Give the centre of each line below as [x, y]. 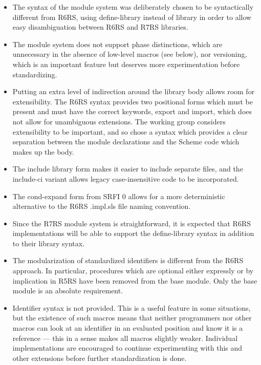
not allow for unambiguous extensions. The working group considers [119, 121]
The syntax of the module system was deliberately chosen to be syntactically [133, 7]
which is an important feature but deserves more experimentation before [126, 64]
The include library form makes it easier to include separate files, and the [128, 169]
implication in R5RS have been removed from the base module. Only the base [135, 280]
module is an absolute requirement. [68, 291]
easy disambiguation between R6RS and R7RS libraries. [100, 27]
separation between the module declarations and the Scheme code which [126, 142]
